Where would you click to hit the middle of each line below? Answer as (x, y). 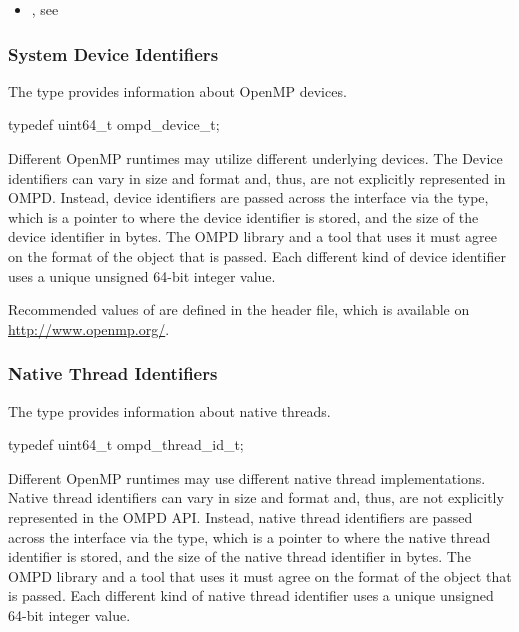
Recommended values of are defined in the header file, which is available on (239, 309)
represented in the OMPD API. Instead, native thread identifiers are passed (240, 516)
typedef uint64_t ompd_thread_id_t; (126, 444)
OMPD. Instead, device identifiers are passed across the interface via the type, (248, 197)
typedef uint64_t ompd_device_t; (114, 124)
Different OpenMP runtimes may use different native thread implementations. (247, 477)
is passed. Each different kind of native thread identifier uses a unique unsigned (251, 595)
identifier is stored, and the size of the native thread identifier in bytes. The (239, 556)
